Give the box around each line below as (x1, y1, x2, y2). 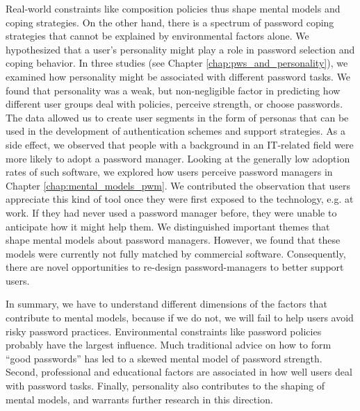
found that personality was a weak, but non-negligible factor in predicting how (6, 83, 341, 97)
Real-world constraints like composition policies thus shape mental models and (6, 1, 341, 15)
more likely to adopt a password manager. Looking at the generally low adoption (6, 151, 350, 165)
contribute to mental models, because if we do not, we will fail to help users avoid (6, 310, 354, 325)
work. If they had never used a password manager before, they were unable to (6, 205, 337, 219)
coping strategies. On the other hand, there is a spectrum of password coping (6, 15, 334, 29)
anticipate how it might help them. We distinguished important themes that (6, 219, 330, 233)
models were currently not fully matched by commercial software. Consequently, (6, 246, 346, 260)
